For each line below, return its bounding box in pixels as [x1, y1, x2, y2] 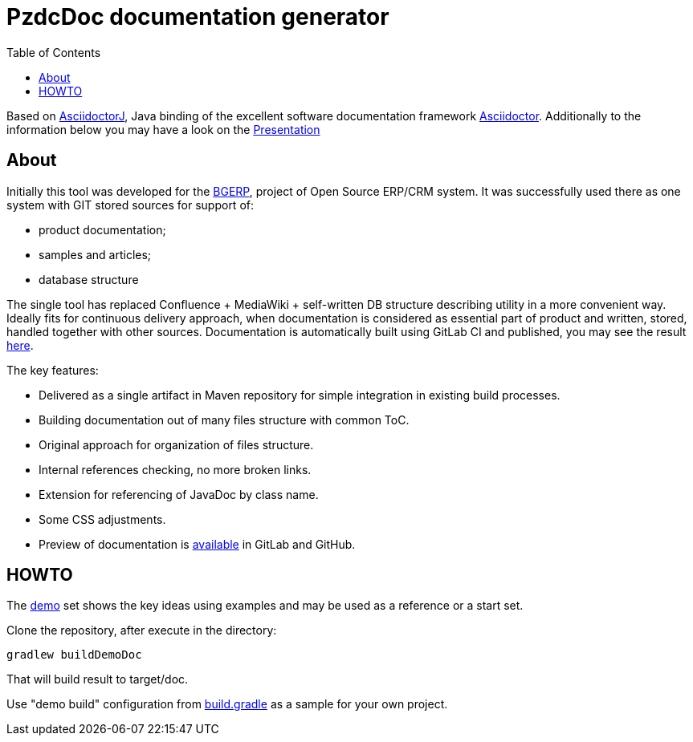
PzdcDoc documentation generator [6, 3, 389, 30]
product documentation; [39, 222, 166, 237]
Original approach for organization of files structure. [39, 437, 314, 452]
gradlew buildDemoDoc [6, 648, 142, 662]
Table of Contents [6, 45, 101, 59]
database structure [39, 272, 139, 286]
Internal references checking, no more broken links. [39, 462, 312, 476]
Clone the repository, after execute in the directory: [6, 623, 277, 638]
